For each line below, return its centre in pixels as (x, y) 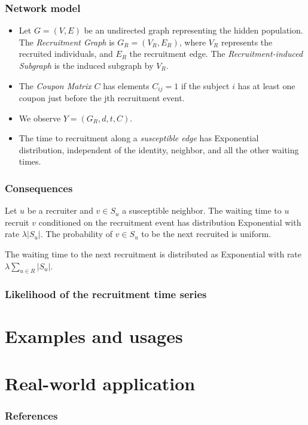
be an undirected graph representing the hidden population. (193, 30)
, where (193, 42)
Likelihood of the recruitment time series (106, 294)
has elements (126, 85)
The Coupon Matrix (55, 85)
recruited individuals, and (66, 54)
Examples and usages (94, 336)
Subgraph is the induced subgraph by (86, 65)
